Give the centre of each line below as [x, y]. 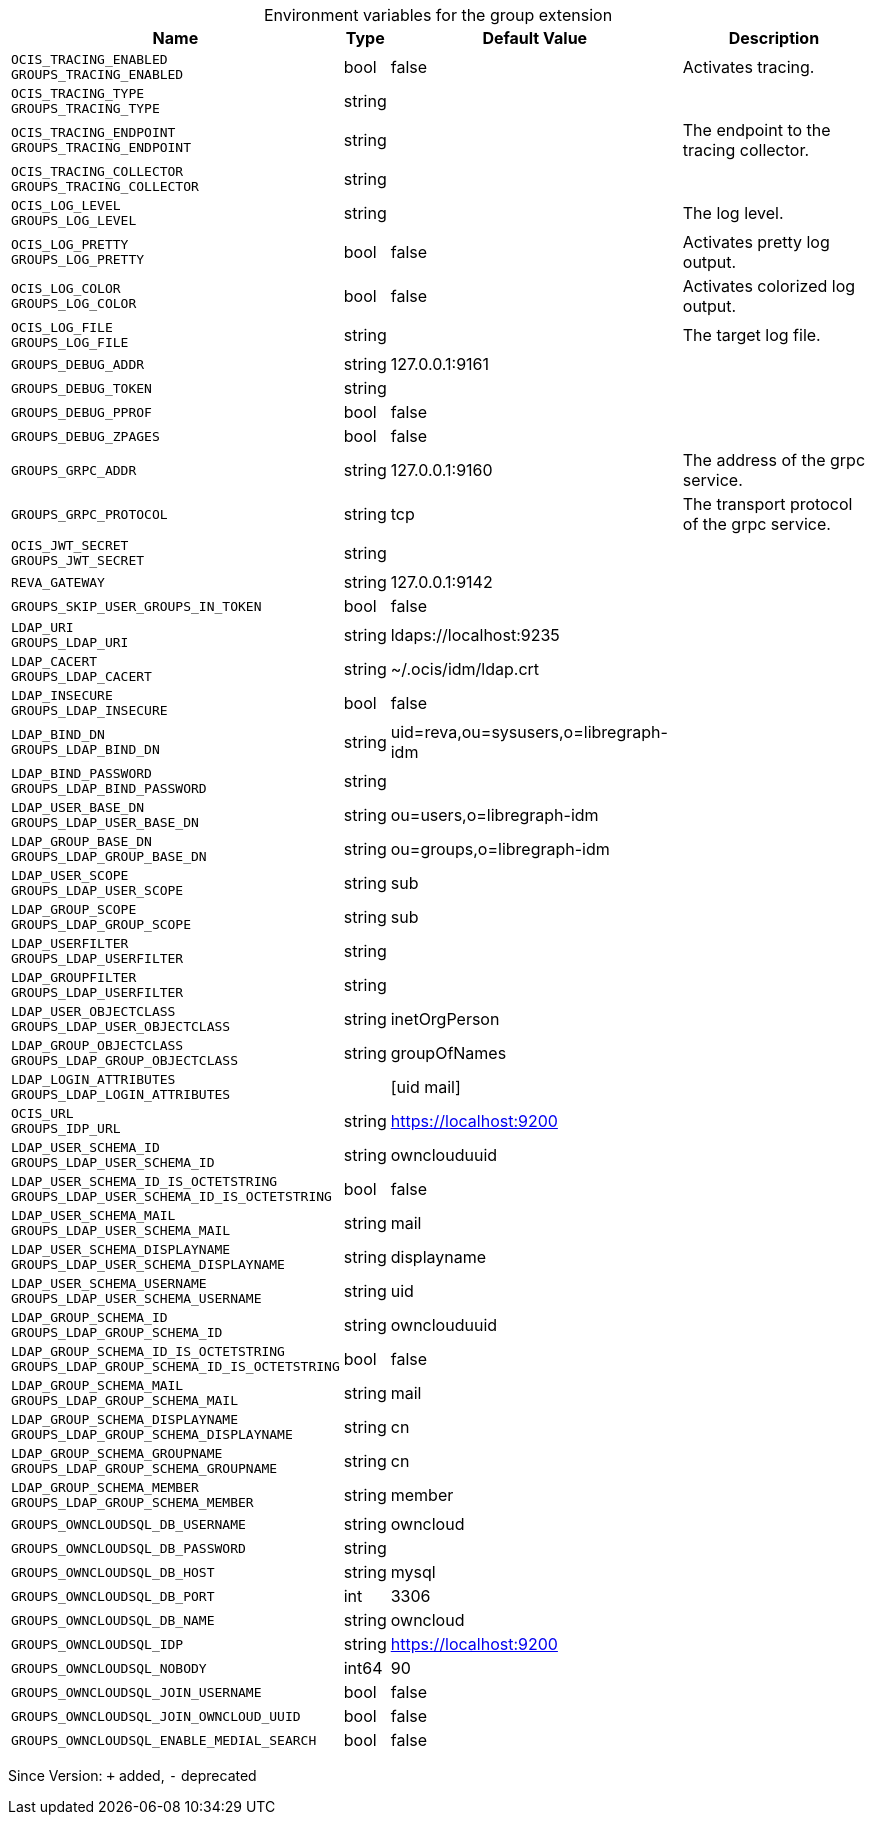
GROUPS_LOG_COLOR [74, 303]
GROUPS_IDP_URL [66, 1128]
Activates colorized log [769, 286]
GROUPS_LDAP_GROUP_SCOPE [101, 924]
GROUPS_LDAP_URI [70, 642]
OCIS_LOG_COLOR [66, 288]
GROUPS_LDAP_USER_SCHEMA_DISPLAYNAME [148, 1264]
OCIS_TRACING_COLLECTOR [97, 171]
